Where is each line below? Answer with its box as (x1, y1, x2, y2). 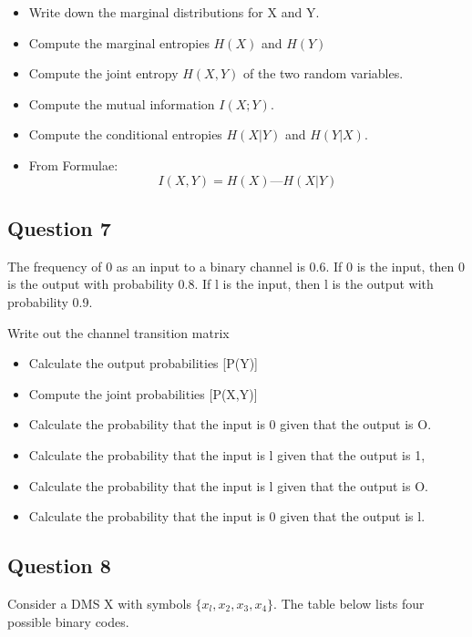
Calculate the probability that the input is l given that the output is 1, (28, 445, 426, 464)
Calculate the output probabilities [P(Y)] (28, 354, 258, 373)
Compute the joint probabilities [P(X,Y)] (28, 384, 258, 403)
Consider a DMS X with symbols (7, 593, 191, 612)
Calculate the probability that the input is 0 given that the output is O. (28, 415, 432, 434)
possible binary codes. (7, 611, 129, 631)
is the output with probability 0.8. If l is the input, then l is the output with (7, 274, 434, 293)
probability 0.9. (7, 292, 93, 311)
